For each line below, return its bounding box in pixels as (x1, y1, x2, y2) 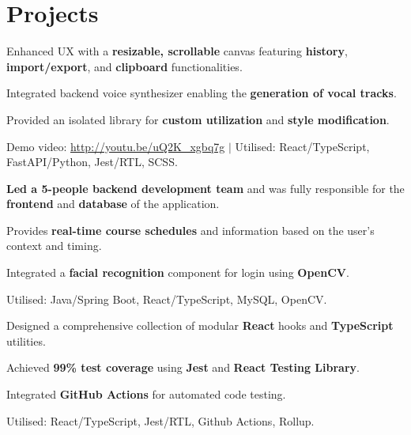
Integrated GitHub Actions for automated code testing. (6, 386, 286, 403)
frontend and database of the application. (6, 195, 220, 212)
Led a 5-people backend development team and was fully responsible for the (6, 180, 405, 196)
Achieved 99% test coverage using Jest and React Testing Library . (6, 359, 360, 376)
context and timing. (6, 237, 102, 254)
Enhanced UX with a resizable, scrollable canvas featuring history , (6, 43, 348, 59)
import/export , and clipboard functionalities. (6, 58, 243, 74)
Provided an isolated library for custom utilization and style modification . (6, 111, 390, 127)
